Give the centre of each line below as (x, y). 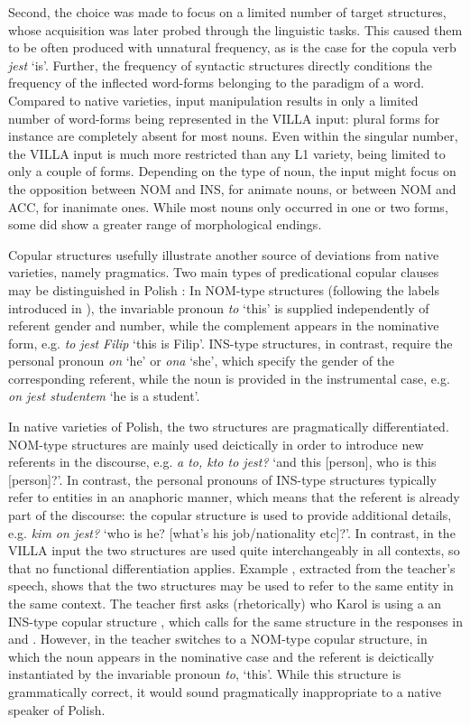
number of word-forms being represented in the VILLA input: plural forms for (224, 118)
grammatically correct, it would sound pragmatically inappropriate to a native (225, 691)
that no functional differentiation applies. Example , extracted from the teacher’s (232, 567)
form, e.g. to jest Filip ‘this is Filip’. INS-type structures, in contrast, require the (230, 343)
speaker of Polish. (57, 709)
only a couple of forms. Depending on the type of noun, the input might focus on (232, 171)
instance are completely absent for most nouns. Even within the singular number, (233, 136)
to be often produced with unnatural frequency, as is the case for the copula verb (232, 47)
